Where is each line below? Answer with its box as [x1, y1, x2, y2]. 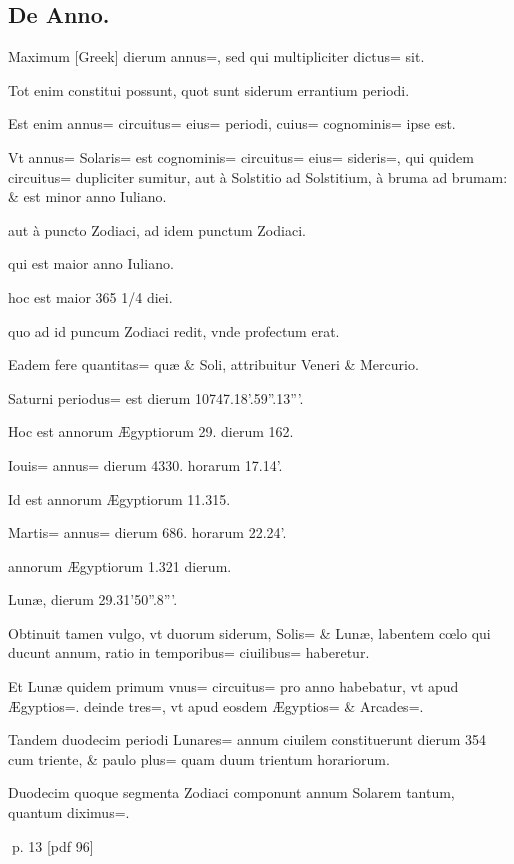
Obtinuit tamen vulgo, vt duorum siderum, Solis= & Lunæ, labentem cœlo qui [8, 622, 491, 643]
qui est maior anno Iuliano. [8, 253, 174, 274]
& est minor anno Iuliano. [8, 186, 167, 207]
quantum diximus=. [8, 802, 130, 823]
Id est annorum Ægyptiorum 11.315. [8, 488, 231, 509]
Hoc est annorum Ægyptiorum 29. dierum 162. [8, 421, 294, 442]
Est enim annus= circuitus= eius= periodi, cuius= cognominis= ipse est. [8, 113, 456, 134]
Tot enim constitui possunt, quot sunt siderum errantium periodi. [8, 79, 410, 100]
